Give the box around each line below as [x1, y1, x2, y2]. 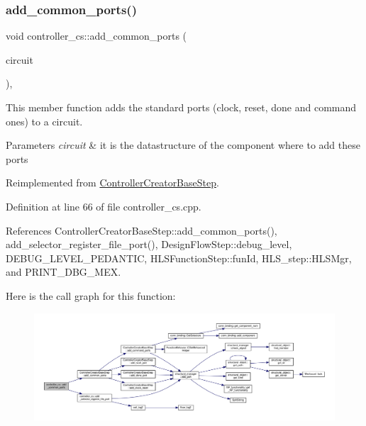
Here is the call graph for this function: [6, 288, 176, 303]
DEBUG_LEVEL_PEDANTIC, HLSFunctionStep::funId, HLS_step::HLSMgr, [6, 250, 352, 265]
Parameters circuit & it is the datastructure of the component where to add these [6, 138, 360, 152]
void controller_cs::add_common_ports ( [6, 28, 187, 43]
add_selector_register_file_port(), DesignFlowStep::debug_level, [6, 237, 292, 252]
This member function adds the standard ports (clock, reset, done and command [6, 100, 357, 114]
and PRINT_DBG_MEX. [6, 264, 121, 279]
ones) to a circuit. [6, 113, 83, 128]
